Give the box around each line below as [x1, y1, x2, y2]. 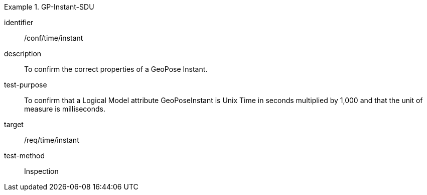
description [4, 49, 42, 58]
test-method [4, 151, 45, 160]
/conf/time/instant [24, 34, 83, 42]
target [4, 120, 24, 129]
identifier [4, 18, 34, 27]
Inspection [24, 167, 59, 175]
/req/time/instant [24, 136, 79, 144]
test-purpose [4, 80, 47, 89]
